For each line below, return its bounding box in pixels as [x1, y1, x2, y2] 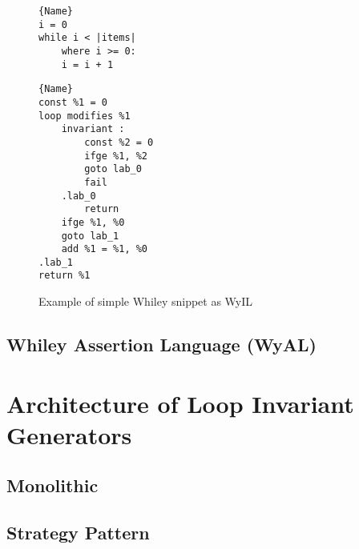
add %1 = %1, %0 [61, 243, 148, 255]
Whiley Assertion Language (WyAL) [6, 332, 317, 357]
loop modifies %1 [38, 110, 131, 122]
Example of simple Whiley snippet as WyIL [38, 293, 253, 310]
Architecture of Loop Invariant [6, 387, 354, 419]
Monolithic [6, 473, 99, 498]
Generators [6, 418, 132, 451]
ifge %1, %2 [84, 150, 148, 162]
